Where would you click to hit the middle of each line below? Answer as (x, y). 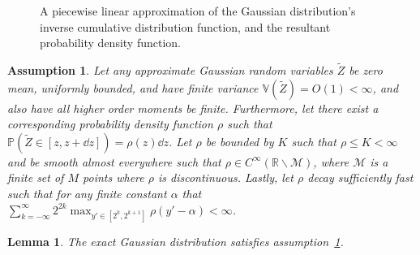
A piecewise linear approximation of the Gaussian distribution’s (198, 11)
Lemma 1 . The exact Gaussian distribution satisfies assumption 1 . (176, 241)
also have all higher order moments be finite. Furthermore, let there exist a (193, 108)
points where (114, 177)
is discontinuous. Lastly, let (225, 177)
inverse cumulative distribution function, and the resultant (185, 26)
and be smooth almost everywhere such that (114, 161)
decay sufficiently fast (360, 177)
